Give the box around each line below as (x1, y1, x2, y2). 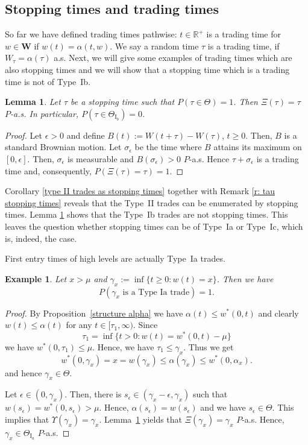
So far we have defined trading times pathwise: (5, 28, 177, 40)
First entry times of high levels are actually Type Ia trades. (5, 252, 225, 265)
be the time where (134, 140, 202, 153)
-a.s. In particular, (10, 107, 79, 119)
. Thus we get (183, 340, 234, 353)
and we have (200, 401, 246, 414)
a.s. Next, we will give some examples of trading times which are (54, 51, 292, 64)
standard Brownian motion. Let (5, 140, 122, 153)
